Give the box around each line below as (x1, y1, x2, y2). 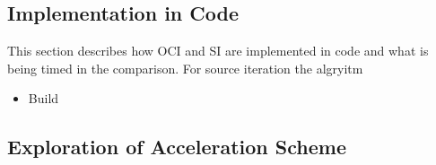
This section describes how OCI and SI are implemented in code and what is (7, 41, 429, 60)
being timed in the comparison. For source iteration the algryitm (7, 58, 363, 77)
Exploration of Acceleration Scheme (7, 133, 346, 161)
